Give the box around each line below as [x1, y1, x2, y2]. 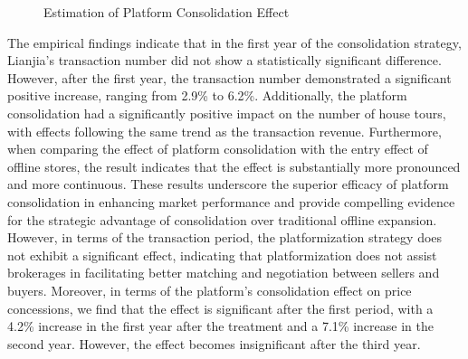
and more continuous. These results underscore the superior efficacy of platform [7, 175, 449, 194]
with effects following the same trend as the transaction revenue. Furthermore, [7, 121, 442, 140]
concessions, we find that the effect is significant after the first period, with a [7, 298, 434, 317]
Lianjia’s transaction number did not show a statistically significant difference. [7, 51, 442, 70]
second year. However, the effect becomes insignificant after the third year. [7, 334, 421, 353]
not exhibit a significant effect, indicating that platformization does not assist [7, 245, 437, 264]
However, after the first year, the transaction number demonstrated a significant [7, 68, 452, 87]
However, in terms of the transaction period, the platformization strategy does [7, 228, 443, 247]
